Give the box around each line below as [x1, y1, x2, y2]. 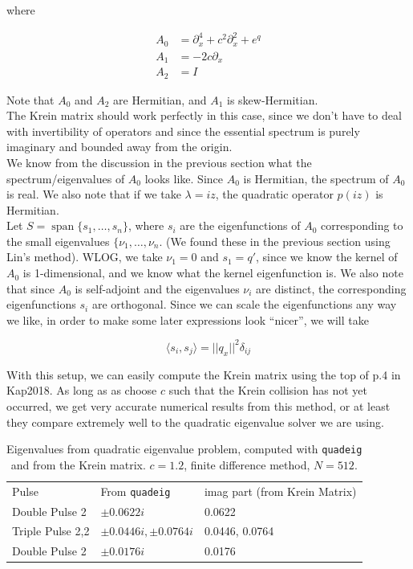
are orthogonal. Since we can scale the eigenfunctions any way [91, 296, 397, 313]
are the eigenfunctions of [180, 217, 301, 234]
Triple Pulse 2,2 [12, 522, 90, 539]
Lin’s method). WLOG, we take [6, 248, 163, 265]
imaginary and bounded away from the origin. [6, 138, 233, 155]
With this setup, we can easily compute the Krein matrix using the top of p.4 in [6, 366, 401, 383]
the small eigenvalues [6, 232, 110, 249]
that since [6, 280, 55, 297]
